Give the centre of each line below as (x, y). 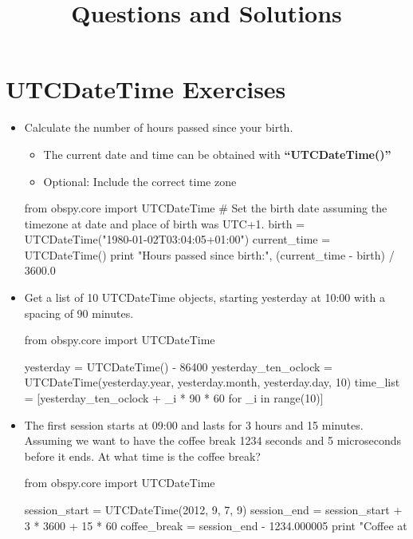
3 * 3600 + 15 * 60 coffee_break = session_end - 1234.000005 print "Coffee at (216, 525)
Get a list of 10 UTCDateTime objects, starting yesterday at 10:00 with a (205, 297)
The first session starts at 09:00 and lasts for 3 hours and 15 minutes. (194, 424)
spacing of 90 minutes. (79, 313)
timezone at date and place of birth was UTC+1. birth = (165, 223)
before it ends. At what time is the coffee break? (142, 456)
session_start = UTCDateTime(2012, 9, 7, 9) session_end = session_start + (213, 509)
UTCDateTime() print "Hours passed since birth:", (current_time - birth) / (209, 254)
